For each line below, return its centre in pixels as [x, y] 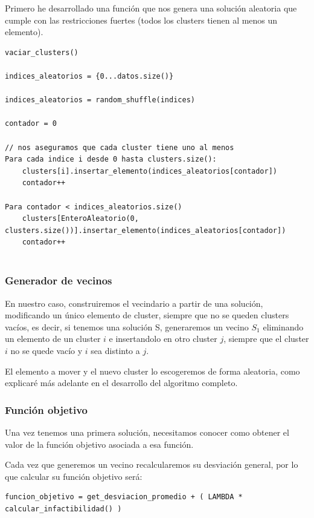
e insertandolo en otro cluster [163, 339]
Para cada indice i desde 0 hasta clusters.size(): [111, 159]
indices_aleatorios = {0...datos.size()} [89, 76]
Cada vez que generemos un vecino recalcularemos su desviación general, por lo [152, 464]
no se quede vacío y [46, 351]
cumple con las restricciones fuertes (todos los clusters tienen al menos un [141, 20]
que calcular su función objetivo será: [74, 476]
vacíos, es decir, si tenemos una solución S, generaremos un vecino [127, 326]
